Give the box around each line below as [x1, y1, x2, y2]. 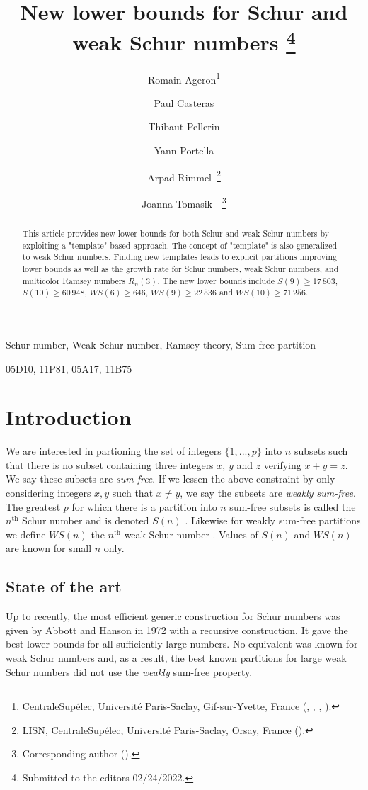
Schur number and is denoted [22, 513, 149, 528]
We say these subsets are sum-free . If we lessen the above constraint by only [6, 471, 335, 486]
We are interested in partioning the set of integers [6, 444, 222, 458]
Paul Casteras [154, 95, 214, 110]
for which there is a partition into [71, 499, 217, 514]
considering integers [6, 485, 91, 500]
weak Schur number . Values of [124, 526, 258, 541]
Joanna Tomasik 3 [142, 193, 226, 210]
